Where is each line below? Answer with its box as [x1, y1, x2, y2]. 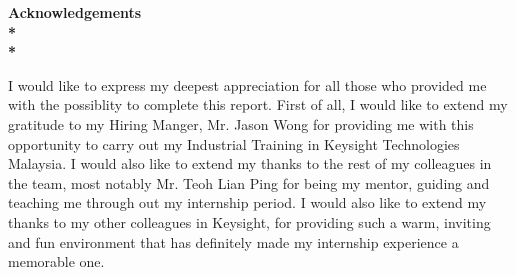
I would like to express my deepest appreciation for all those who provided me [8, 74, 487, 95]
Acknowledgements [8, 2, 142, 22]
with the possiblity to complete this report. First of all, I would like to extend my [8, 94, 508, 115]
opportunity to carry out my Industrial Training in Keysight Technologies [8, 133, 460, 154]
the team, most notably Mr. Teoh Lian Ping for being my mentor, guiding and [8, 172, 490, 193]
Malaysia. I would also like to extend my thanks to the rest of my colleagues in [8, 153, 492, 174]
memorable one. [8, 251, 105, 272]
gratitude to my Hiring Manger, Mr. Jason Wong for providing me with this [8, 113, 474, 134]
